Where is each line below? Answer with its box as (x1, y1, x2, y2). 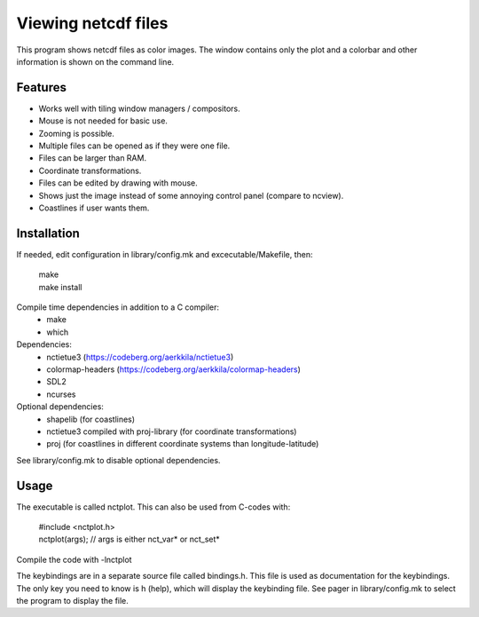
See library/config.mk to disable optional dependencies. (16, 455, 221, 465)
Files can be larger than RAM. (38, 153, 146, 163)
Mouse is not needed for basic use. (38, 115, 169, 126)
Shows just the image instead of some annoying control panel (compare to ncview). (38, 190, 344, 201)
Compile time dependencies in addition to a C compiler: (16, 302, 220, 312)
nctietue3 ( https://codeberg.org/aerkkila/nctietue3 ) (46, 352, 234, 362)
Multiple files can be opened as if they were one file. (38, 140, 231, 151)
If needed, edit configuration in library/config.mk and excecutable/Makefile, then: (16, 249, 314, 259)
